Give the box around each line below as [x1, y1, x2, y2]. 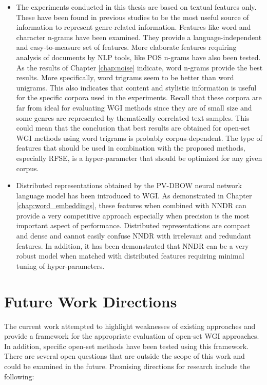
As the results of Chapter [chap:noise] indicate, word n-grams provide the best [16, 62, 263, 72]
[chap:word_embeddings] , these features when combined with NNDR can [16, 200, 246, 211]
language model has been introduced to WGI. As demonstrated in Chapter [16, 190, 252, 200]
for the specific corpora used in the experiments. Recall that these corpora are [16, 92, 262, 103]
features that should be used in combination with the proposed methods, [16, 142, 245, 153]
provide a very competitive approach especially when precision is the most [16, 210, 250, 221]
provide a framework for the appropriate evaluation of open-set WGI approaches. [4, 331, 259, 341]
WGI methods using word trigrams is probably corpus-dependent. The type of [16, 132, 262, 143]
